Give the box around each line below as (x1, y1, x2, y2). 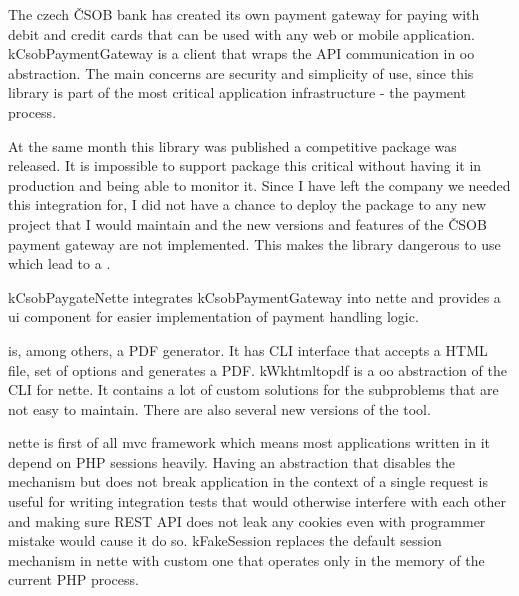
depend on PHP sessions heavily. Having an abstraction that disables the (8, 451, 456, 472)
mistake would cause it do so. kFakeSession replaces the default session (8, 530, 442, 551)
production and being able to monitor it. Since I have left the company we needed (8, 174, 511, 195)
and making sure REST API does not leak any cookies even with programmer (8, 510, 486, 531)
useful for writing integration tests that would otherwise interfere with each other (8, 491, 506, 512)
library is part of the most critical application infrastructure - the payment (8, 82, 466, 103)
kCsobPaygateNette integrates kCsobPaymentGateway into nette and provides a (8, 286, 501, 307)
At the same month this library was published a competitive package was (8, 135, 457, 156)
